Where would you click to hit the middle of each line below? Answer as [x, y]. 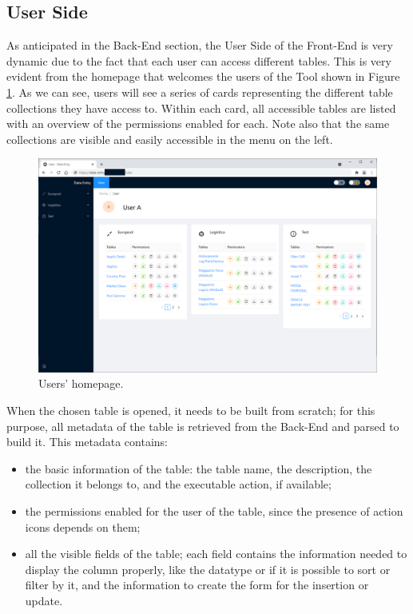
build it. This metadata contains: [87, 442]
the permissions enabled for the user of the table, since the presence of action [214, 511]
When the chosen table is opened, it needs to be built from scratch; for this [191, 411]
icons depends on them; [83, 526]
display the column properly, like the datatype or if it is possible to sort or [208, 569]
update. [44, 600]
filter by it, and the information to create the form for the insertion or [197, 585]
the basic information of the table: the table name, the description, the [199, 468]
